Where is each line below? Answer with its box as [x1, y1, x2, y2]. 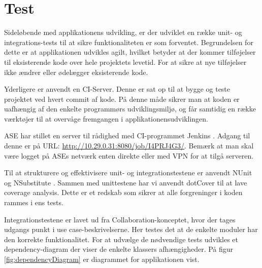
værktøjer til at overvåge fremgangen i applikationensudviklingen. [4, 113, 209, 124]
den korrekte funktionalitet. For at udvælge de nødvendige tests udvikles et [4, 234, 239, 244]
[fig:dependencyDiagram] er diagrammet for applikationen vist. [4, 254, 200, 264]
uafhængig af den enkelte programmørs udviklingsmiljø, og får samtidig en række [4, 103, 256, 114]
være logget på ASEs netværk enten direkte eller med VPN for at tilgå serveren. [4, 150, 254, 161]
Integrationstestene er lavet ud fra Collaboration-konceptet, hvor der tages [4, 214, 236, 224]
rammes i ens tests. [4, 197, 63, 208]
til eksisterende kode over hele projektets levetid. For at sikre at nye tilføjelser [4, 56, 247, 67]
